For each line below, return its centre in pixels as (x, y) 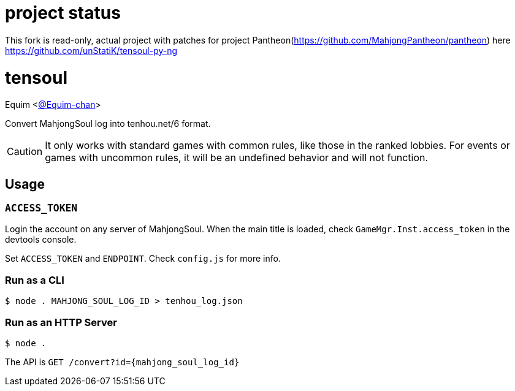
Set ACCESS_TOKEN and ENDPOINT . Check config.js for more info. (143, 259)
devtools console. (41, 240)
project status (63, 13)
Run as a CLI (35, 280)
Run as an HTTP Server (61, 322)
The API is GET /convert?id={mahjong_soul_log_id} (122, 362)
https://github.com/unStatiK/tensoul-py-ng (91, 50)
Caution (25, 152)
